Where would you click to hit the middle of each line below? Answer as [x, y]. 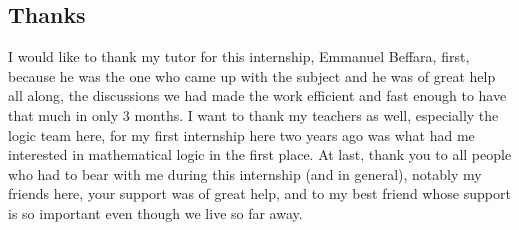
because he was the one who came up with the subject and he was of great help [252, 75]
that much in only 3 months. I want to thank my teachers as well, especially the [253, 114]
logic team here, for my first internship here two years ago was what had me [241, 134]
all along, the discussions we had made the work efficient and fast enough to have [257, 95]
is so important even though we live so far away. [155, 212]
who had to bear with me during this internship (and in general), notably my [245, 173]
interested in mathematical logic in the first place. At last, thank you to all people [260, 154]
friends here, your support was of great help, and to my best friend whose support [259, 193]
